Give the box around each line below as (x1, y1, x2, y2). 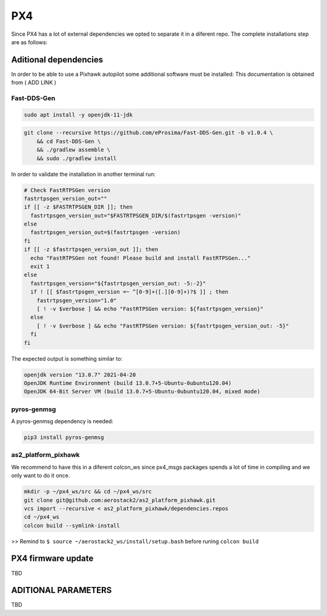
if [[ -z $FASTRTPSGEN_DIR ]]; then (24, 204, 133, 210)
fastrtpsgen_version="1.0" (36, 297, 117, 304)
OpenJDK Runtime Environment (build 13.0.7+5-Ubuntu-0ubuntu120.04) (24, 380, 232, 386)
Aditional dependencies (11, 55, 104, 65)
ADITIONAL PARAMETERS (11, 585, 112, 595)
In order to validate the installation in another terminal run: (11, 170, 156, 178)
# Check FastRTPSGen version (24, 187, 111, 193)
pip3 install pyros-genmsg (24, 434, 104, 441)
